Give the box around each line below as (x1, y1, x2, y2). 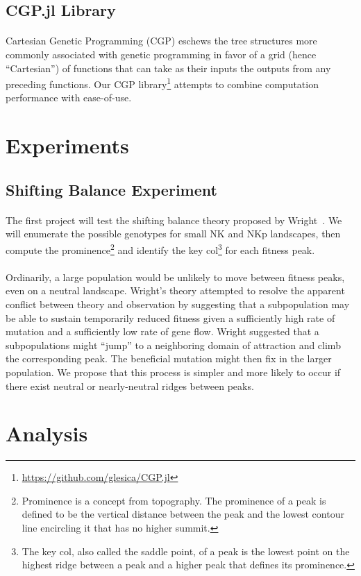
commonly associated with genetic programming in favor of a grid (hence (6, 46, 317, 61)
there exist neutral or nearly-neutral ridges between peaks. (6, 378, 254, 393)
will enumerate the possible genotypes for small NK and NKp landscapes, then (6, 226, 341, 241)
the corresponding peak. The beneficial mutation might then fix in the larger (6, 351, 332, 366)
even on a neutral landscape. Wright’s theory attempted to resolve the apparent (6, 283, 345, 298)
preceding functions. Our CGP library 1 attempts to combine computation (6, 75, 319, 91)
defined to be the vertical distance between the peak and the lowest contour (22, 507, 344, 521)
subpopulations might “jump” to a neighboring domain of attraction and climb (6, 337, 341, 352)
